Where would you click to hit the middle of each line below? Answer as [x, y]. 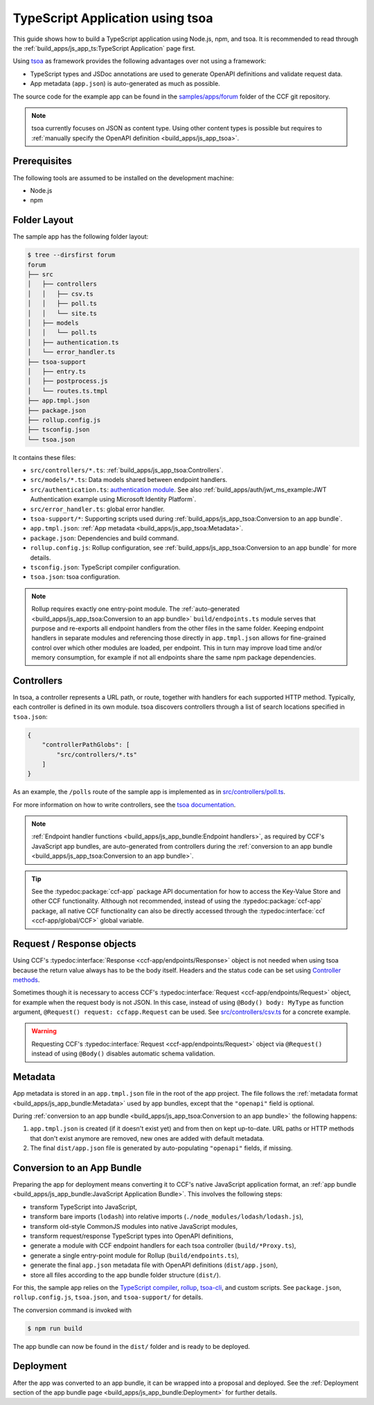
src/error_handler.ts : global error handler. [98, 509]
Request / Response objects [74, 944]
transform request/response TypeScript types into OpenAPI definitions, [132, 1236]
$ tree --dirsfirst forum [71, 255]
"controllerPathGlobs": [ [86, 745]
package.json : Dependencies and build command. [105, 538]
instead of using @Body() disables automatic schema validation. [123, 1053]
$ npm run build [55, 1328]
